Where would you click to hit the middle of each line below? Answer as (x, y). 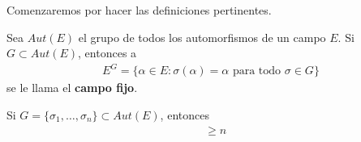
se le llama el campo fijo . (72, 88)
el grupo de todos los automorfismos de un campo (202, 37)
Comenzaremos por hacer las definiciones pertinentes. (139, 10)
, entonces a (107, 53)
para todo (257, 71)
